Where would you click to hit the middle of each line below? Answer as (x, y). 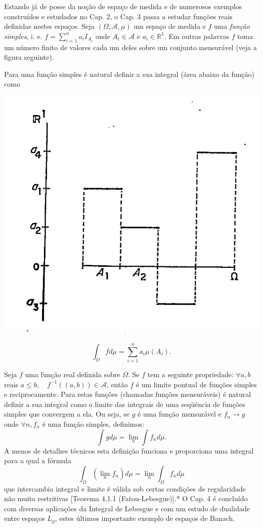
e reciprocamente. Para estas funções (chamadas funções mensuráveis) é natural (128, 394)
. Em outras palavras (196, 36)
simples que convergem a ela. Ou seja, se (67, 414)
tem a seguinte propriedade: (190, 374)
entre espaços (25, 518)
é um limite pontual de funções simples (196, 384)
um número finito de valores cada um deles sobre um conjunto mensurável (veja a (130, 47)
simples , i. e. (23, 36)
